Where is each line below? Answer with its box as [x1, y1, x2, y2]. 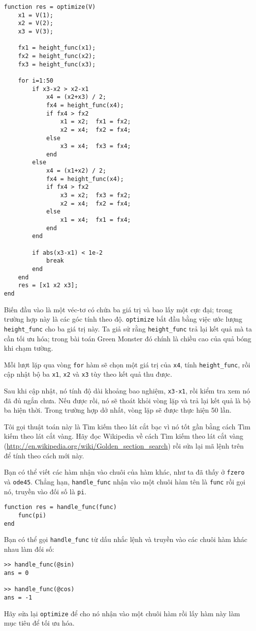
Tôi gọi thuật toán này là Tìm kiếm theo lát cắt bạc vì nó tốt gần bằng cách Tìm [4, 421, 251, 431]
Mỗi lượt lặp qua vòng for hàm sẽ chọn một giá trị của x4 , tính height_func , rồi [4, 359, 251, 369]
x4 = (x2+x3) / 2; [46, 93, 106, 101]
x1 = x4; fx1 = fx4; [60, 216, 131, 224]
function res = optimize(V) [4, 3, 96, 10]
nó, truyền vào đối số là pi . [4, 486, 87, 496]
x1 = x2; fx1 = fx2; [60, 118, 131, 125]
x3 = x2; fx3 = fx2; [60, 192, 131, 199]
